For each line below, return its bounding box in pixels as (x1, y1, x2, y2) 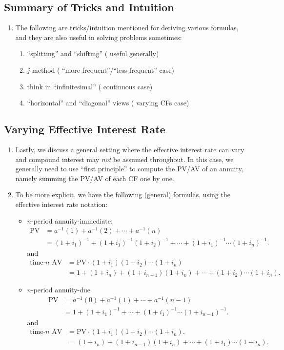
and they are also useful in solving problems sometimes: (15, 32, 182, 42)
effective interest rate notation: (15, 199, 108, 209)
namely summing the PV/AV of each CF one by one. (15, 173, 174, 183)
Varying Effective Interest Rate (4, 122, 165, 137)
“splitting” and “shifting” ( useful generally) (27, 48, 159, 59)
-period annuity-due (31, 285, 91, 295)
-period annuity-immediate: (31, 215, 113, 226)
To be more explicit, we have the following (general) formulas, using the (15, 189, 230, 200)
